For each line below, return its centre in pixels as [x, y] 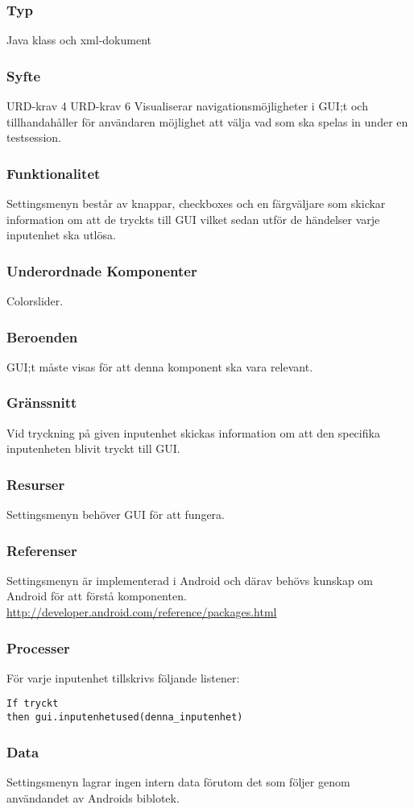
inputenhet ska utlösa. [61, 235]
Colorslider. [35, 301]
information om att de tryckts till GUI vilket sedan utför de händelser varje [193, 219]
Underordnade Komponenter [102, 270]
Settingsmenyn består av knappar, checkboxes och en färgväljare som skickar [196, 203]
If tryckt [33, 704]
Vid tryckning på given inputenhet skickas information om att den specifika [193, 432]
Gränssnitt [42, 402]
